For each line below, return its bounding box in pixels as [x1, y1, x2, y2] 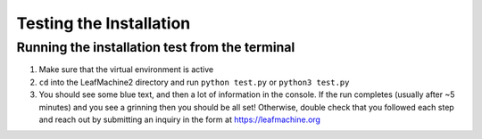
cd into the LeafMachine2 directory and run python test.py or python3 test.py [38, 77, 350, 87]
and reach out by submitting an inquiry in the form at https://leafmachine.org [38, 114, 321, 125]
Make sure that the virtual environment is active [38, 64, 214, 75]
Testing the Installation [16, 13, 191, 33]
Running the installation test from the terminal [16, 39, 295, 55]
